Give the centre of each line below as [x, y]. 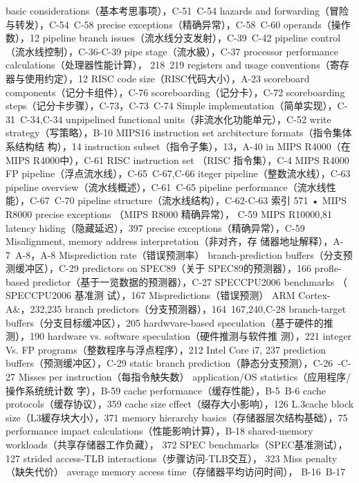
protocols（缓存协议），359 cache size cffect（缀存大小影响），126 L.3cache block [180, 404]
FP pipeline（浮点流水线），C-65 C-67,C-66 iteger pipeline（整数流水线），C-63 [178, 173]
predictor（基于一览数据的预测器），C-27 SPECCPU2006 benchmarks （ [190, 281]
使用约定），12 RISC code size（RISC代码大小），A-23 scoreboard [167, 78]
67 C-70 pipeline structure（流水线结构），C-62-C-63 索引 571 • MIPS [193, 200]
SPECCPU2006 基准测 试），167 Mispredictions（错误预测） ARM [150, 295]
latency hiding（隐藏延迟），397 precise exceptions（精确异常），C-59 [155, 227]
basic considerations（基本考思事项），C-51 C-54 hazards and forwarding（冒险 [177, 10]
